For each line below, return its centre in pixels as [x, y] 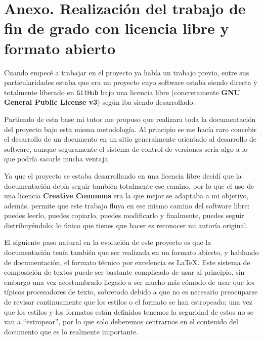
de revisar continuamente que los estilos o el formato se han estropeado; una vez [128, 302]
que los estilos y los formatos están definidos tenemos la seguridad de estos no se [129, 311]
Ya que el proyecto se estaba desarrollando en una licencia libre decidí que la [123, 175]
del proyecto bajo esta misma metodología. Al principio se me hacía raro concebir [130, 129]
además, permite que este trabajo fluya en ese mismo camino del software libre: [127, 205]
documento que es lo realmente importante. [71, 331]
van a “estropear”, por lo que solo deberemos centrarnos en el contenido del [121, 322]
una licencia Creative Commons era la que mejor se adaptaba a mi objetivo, [126, 196]
